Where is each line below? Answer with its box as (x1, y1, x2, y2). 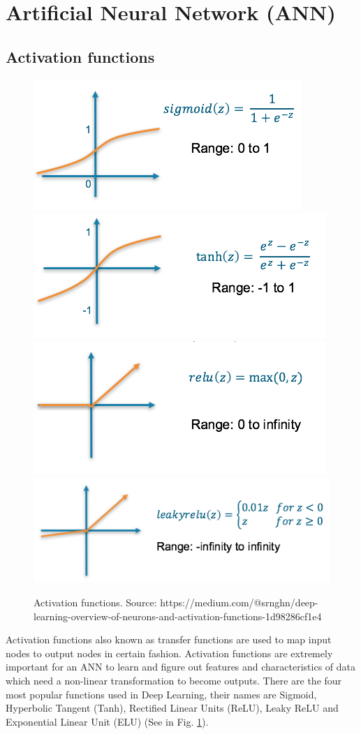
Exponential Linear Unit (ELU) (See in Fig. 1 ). (6, 714, 209, 728)
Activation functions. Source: (34, 594, 157, 609)
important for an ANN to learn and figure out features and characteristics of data (6, 659, 356, 674)
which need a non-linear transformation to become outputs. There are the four (6, 673, 342, 687)
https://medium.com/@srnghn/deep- (160, 594, 318, 609)
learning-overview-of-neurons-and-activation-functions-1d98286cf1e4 (34, 608, 322, 623)
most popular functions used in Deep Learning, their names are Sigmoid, (6, 687, 317, 701)
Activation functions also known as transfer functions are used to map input (6, 632, 332, 647)
